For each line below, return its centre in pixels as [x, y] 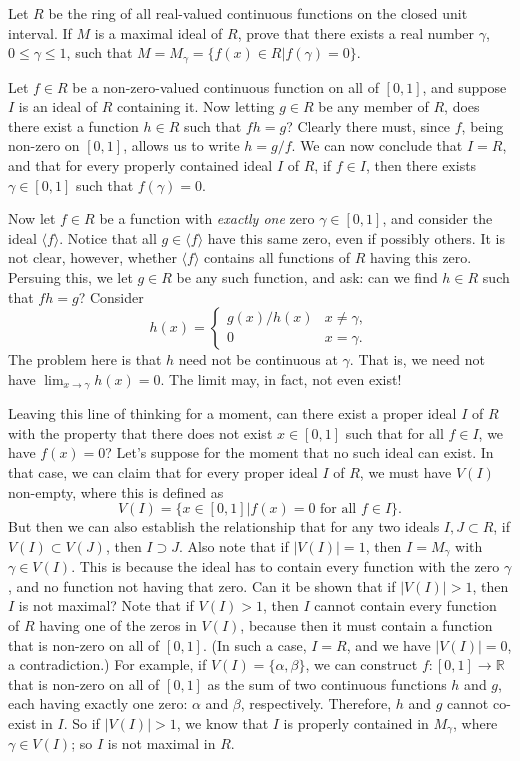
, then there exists [421, 165]
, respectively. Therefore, [316, 703]
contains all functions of [276, 257]
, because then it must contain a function [366, 625]
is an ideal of [58, 106]
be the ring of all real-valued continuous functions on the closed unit [258, 13]
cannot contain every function [405, 605]
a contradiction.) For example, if [107, 664]
